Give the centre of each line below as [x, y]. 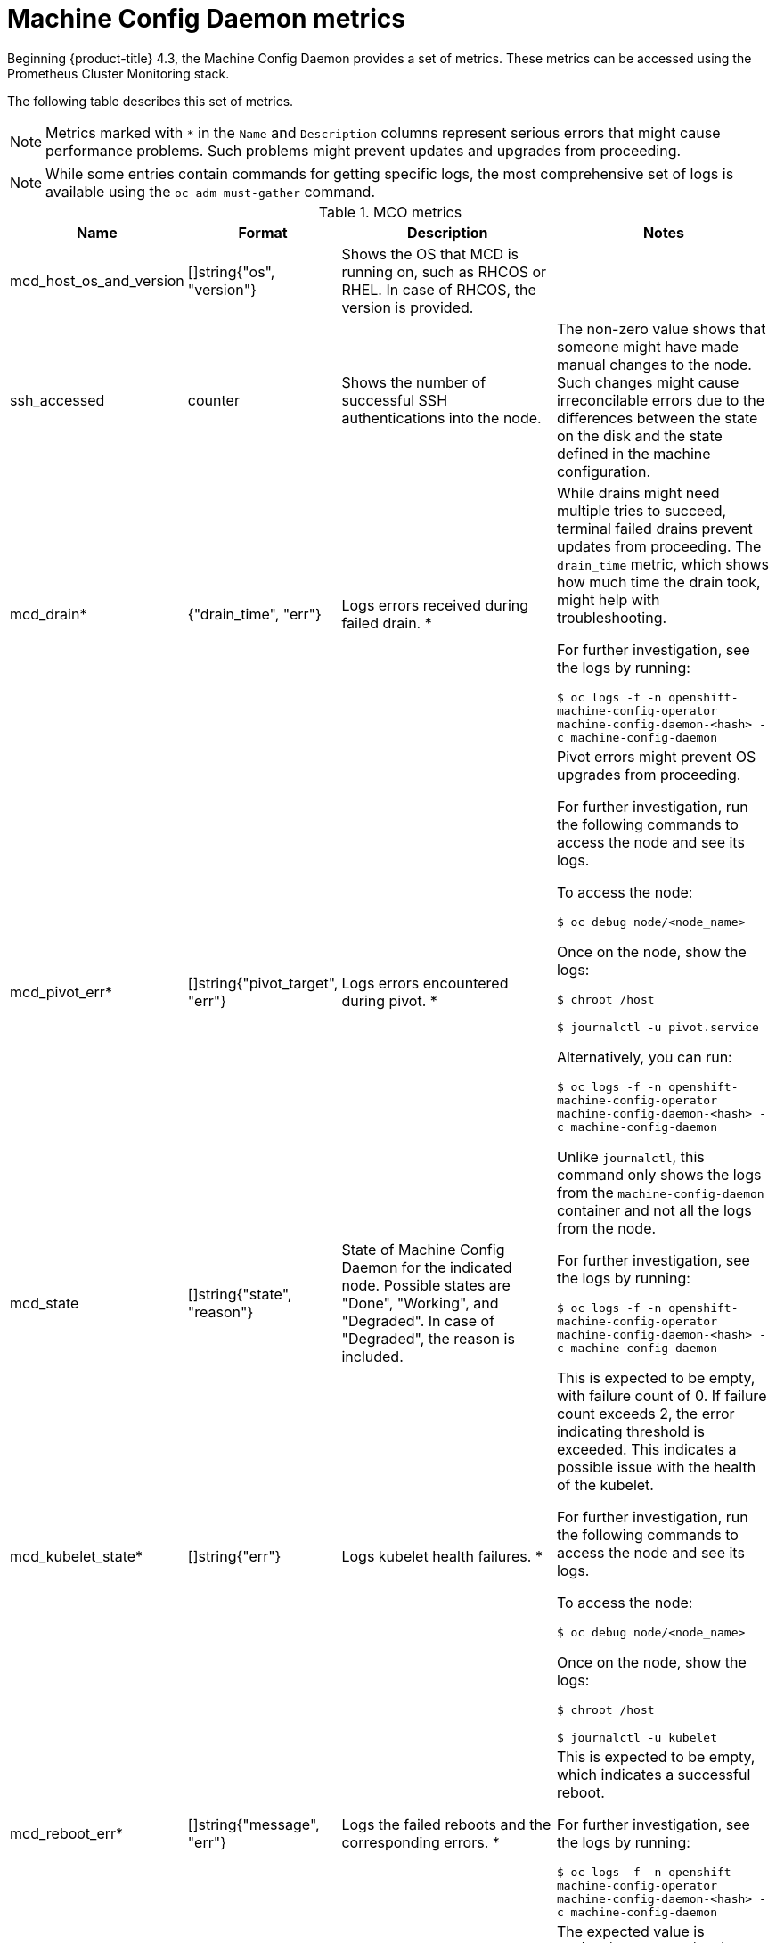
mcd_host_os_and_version [97, 280]
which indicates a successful [653, 1774]
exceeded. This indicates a [646, 1449]
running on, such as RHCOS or [444, 271]
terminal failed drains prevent [654, 528]
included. [372, 1356]
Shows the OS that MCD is [430, 254]
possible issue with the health [656, 1467]
